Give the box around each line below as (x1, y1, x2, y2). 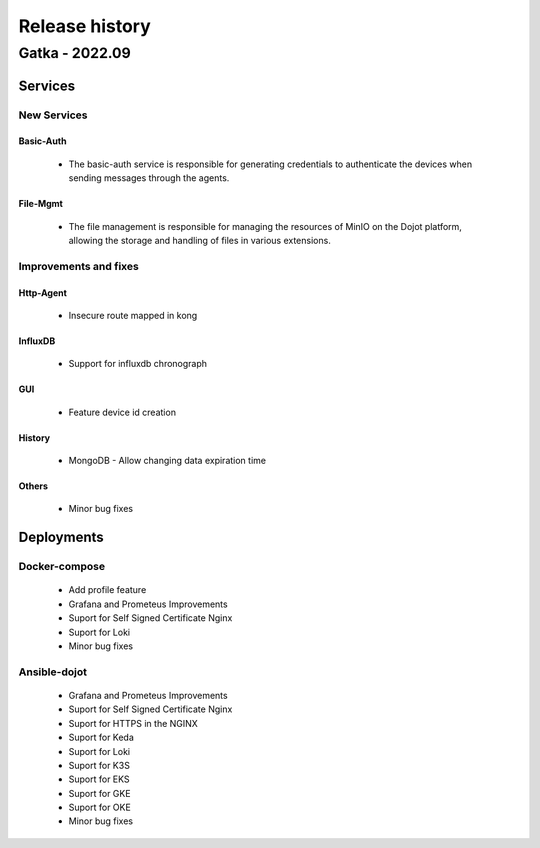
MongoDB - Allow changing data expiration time (68, 455, 267, 467)
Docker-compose (18, 560, 105, 574)
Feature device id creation (68, 406, 177, 418)
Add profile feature (68, 584, 147, 596)
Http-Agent (18, 286, 67, 299)
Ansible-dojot (18, 665, 87, 679)
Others (18, 480, 49, 492)
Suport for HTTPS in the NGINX (68, 717, 199, 729)
